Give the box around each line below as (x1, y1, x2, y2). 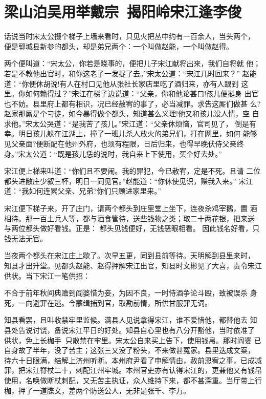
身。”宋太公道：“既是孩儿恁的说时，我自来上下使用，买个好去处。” (4, 148, 222, 159)
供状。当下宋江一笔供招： (4, 270, 90, 281)
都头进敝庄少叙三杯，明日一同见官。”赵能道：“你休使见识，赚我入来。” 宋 (4, 175, 246, 186)
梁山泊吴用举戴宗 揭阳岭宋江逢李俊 (4, 1, 242, 22)
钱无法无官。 (4, 233, 47, 243)
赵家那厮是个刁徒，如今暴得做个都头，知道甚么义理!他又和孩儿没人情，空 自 (4, 108, 259, 119)
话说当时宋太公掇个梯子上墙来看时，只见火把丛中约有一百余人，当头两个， (4, 31, 255, 41)
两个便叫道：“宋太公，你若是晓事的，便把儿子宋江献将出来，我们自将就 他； (4, 58, 261, 69)
